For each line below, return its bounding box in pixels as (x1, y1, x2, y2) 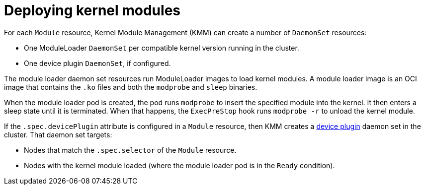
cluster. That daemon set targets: (4, 130, 112, 139)
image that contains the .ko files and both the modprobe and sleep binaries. (4, 82, 257, 91)
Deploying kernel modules (4, 2, 180, 19)
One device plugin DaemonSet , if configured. (24, 59, 171, 67)
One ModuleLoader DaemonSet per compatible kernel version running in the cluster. (24, 43, 299, 52)
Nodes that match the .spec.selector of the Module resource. (24, 145, 237, 154)
